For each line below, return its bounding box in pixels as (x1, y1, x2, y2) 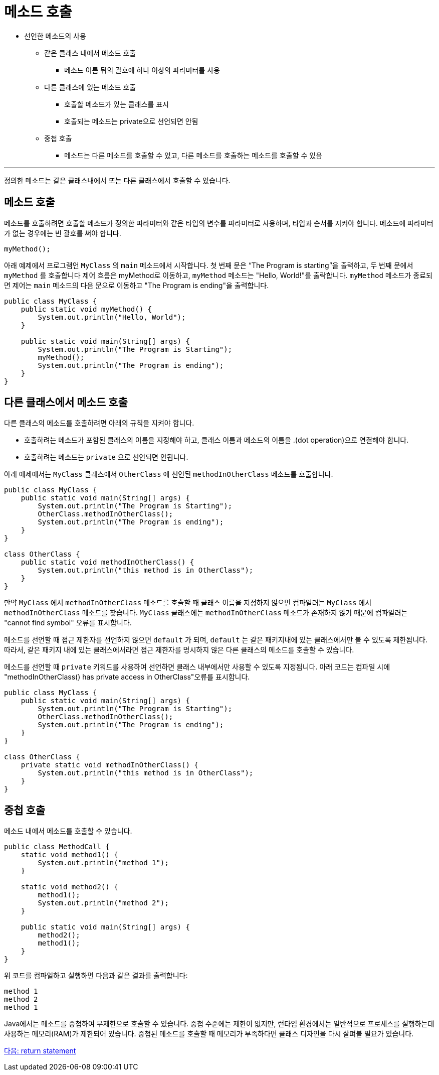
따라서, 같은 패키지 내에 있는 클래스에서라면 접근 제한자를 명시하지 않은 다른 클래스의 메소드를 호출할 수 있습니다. (4, 645, 354, 654)
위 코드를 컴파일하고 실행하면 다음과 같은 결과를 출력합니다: (4, 971, 188, 980)
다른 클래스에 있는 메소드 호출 (44, 82, 136, 91)
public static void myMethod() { (21, 305, 152, 313)
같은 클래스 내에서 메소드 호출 (44, 48, 136, 57)
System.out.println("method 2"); (38, 899, 169, 907)
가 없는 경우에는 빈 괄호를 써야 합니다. (4, 228, 121, 237)
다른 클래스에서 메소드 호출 (4, 396, 128, 409)
